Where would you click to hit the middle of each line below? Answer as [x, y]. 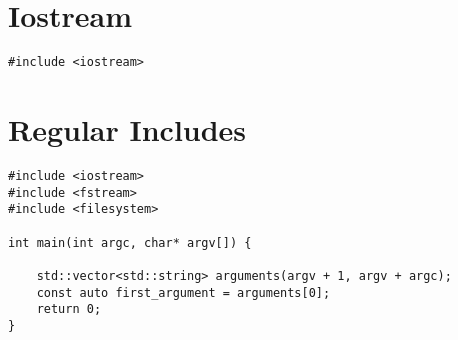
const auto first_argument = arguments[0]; [183, 292]
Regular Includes [127, 128]
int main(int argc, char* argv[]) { [130, 242]
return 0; [69, 309]
